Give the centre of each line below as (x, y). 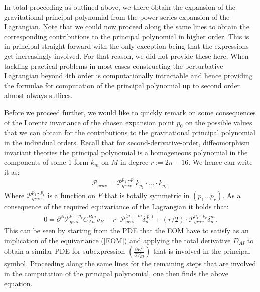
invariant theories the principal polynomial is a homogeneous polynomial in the (126, 152)
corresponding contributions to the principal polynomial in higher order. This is (127, 36)
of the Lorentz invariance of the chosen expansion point (89, 122)
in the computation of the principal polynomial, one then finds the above (116, 274)
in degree (134, 162)
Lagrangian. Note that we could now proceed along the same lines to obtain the (127, 26)
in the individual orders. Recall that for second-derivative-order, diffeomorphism (127, 142)
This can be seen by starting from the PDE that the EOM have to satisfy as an (126, 230)
